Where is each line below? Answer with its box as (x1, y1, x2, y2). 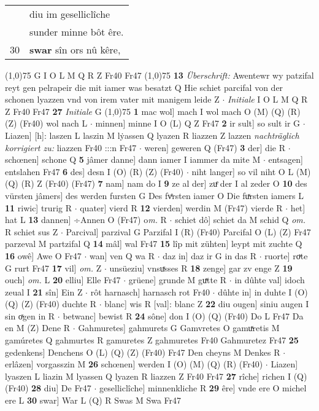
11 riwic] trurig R (5, 201, 72, 214)
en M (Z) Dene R (5, 321, 71, 334)
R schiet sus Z (5, 225, 58, 238)
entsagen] (268, 153, 303, 166)
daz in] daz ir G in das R (163, 249, 257, 262)
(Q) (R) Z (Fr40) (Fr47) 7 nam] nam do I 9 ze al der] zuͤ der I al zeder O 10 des (5, 177, 307, 190)
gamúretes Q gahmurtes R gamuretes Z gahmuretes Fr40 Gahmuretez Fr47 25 (5, 334, 299, 346)
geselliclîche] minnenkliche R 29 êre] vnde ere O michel (99, 382, 307, 394)
